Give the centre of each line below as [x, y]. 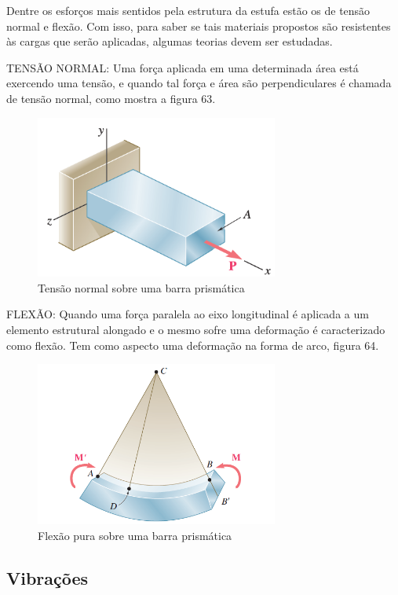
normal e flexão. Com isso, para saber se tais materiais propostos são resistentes [199, 26]
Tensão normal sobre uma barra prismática [141, 287]
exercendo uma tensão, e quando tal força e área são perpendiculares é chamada [199, 83]
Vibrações [47, 577]
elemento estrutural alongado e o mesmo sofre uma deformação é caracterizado [196, 330]
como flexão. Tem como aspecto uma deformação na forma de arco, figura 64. [193, 345]
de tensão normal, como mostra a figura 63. [111, 98]
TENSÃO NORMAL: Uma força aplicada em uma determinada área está [183, 67]
